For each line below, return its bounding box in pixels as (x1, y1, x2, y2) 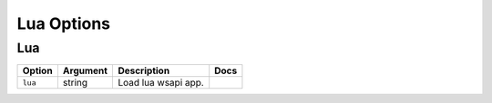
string (62, 77, 88, 89)
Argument (62, 64, 108, 77)
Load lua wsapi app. (118, 77, 204, 89)
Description (118, 64, 170, 77)
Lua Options (16, 14, 111, 33)
